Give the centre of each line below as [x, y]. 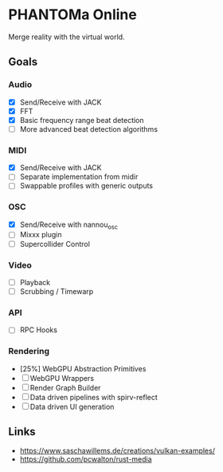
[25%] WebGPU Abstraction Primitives [83, 368]
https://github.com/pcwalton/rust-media [86, 459]
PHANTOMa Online [72, 15]
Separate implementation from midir [79, 177]
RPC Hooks [39, 330]
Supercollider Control [55, 244]
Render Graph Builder [65, 387]
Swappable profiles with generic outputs [86, 186]
